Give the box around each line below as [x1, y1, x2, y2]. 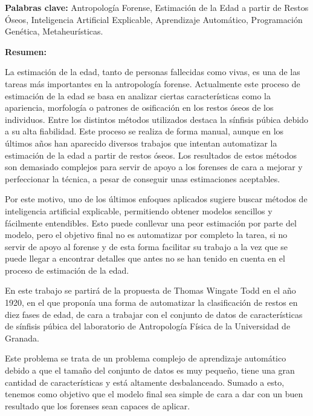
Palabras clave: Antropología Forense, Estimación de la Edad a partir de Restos [5, 1, 309, 13]
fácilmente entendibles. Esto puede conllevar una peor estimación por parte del [5, 216, 297, 229]
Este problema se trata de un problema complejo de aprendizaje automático [5, 352, 286, 365]
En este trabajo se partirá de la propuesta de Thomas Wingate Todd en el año [5, 284, 296, 297]
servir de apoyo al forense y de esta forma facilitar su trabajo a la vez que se [5, 240, 288, 253]
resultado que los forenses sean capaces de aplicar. [5, 399, 190, 412]
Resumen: [5, 45, 47, 58]
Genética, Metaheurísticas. [5, 25, 103, 38]
